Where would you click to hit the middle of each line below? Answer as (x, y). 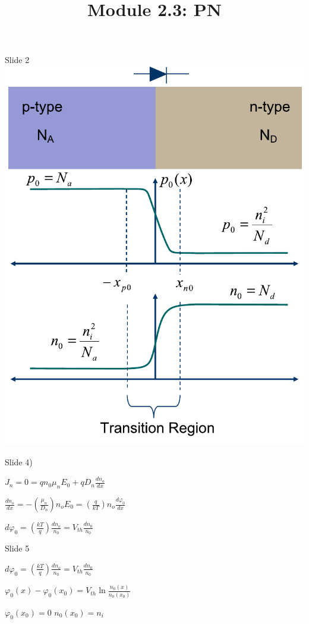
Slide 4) (19, 461)
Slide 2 (17, 60)
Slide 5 (17, 548)
